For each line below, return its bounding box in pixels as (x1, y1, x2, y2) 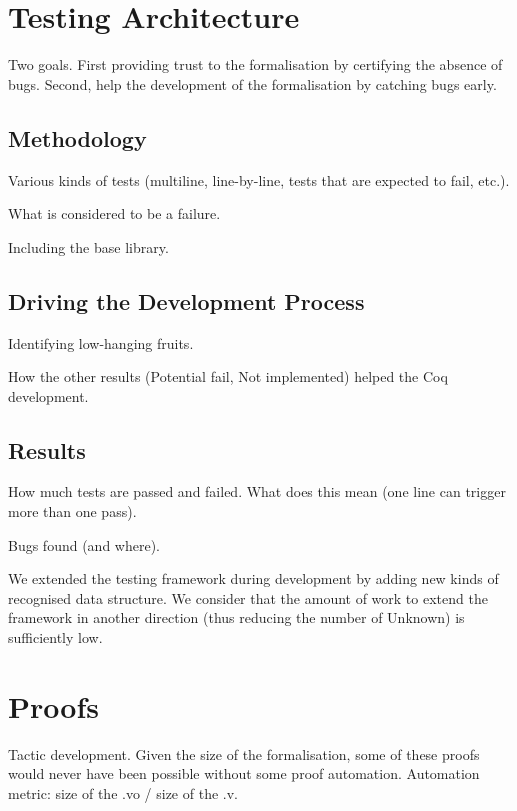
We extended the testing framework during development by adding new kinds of (8, 568, 499, 589)
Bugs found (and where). (8, 534, 160, 555)
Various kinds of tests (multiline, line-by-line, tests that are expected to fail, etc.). (8, 169, 510, 190)
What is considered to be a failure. (8, 203, 221, 224)
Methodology (8, 122, 147, 153)
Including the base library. (8, 236, 169, 257)
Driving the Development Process (8, 285, 365, 316)
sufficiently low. (8, 627, 103, 648)
